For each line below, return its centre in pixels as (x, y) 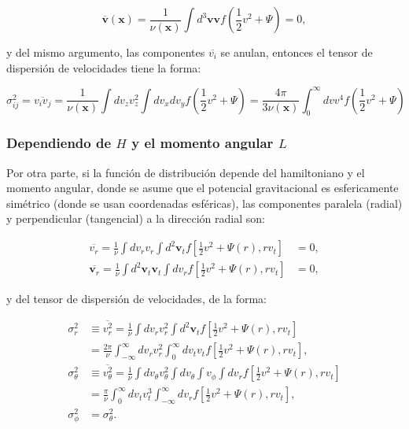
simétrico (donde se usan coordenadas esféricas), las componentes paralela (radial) (204, 203)
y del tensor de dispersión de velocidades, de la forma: (136, 299)
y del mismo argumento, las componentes (106, 52)
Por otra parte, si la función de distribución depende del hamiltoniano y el (186, 172)
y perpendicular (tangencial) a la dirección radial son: (136, 218)
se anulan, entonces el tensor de (297, 52)
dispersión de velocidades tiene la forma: (104, 67)
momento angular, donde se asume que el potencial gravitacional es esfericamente (203, 188)
